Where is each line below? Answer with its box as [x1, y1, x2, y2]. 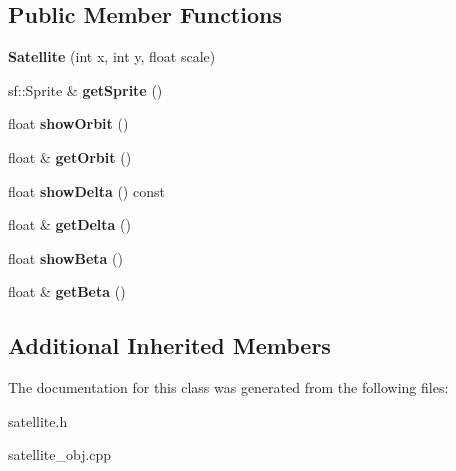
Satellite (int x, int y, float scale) [8, 46, 216, 67]
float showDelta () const [8, 180, 165, 201]
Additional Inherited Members [8, 330, 331, 361]
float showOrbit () [8, 113, 129, 134]
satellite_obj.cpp [8, 444, 112, 465]
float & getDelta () [8, 214, 131, 235]
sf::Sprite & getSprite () [8, 79, 163, 100]
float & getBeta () [8, 281, 126, 302]
